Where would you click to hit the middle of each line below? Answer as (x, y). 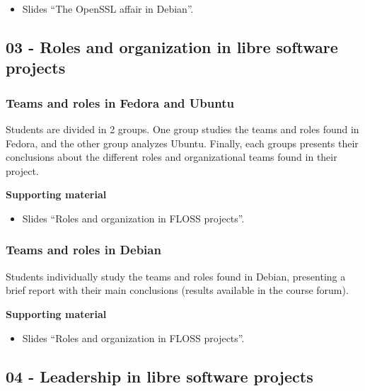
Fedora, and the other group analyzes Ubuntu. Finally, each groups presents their (182, 143)
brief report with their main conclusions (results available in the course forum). (177, 290)
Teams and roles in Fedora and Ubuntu (120, 102)
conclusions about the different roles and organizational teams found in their (172, 157)
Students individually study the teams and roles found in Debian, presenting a (176, 276)
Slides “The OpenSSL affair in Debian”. (108, 8)
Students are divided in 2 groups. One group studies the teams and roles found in (182, 129)
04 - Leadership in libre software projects (160, 376)
